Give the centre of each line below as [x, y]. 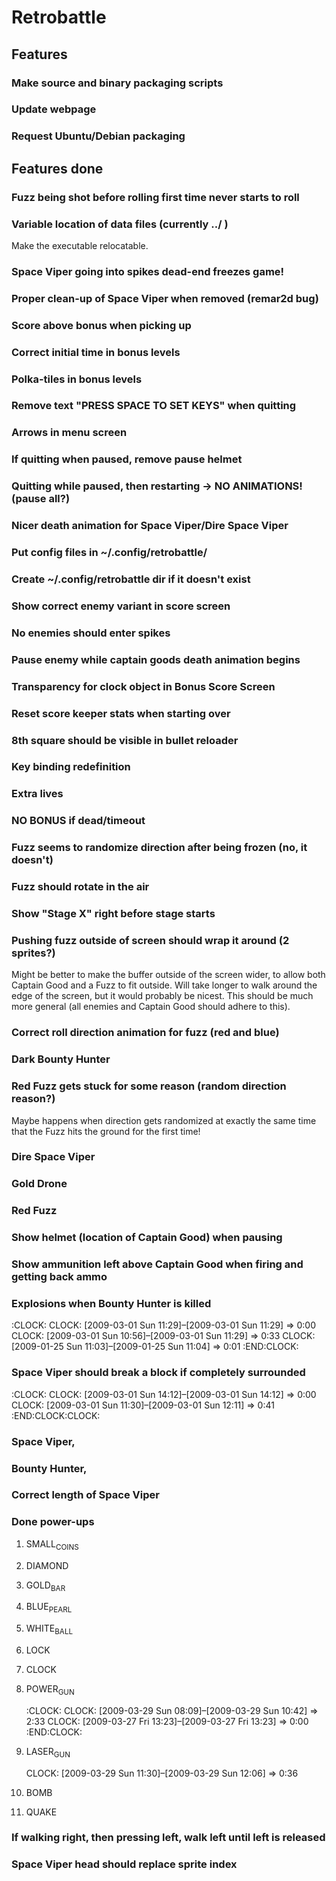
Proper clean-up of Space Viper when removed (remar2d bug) [165, 298]
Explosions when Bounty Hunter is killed [111, 1304]
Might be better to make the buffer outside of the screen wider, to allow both [168, 975]
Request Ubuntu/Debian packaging [98, 136]
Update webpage [54, 109]
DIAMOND [47, 1565]
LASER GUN [48, 1752]
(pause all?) [41, 499]
